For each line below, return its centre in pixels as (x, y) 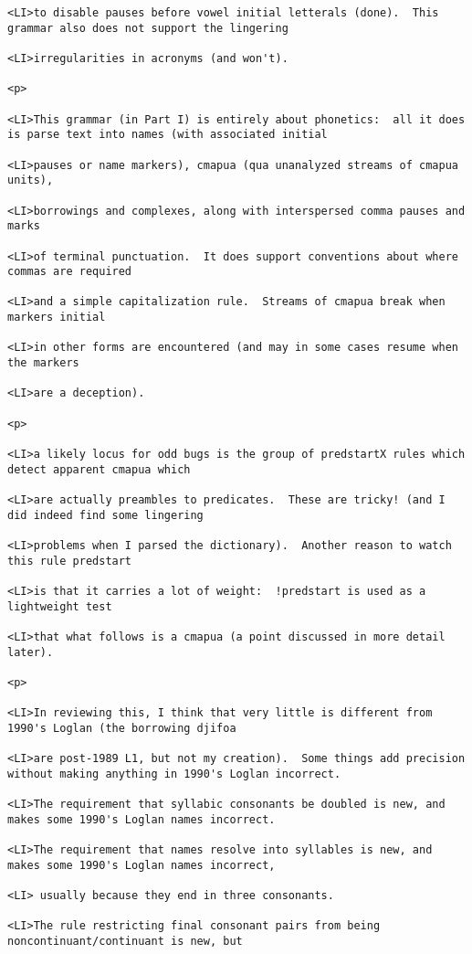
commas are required (70, 272)
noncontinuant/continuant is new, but (125, 942)
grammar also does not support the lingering (148, 28)
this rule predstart (70, 561)
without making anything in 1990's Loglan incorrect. (174, 774)
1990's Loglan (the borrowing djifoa (122, 728)
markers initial (57, 318)
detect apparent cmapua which (99, 469)
